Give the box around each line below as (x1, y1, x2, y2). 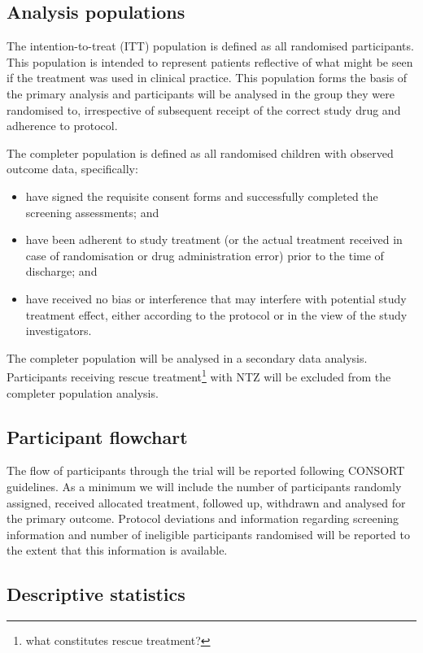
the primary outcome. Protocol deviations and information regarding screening (7, 510, 399, 527)
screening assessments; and (25, 203, 159, 220)
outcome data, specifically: (7, 160, 138, 177)
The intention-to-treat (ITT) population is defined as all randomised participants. (7, 37, 414, 54)
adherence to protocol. (7, 117, 118, 134)
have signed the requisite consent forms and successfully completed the (25, 187, 378, 204)
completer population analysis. (7, 384, 159, 401)
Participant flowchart (7, 424, 188, 449)
